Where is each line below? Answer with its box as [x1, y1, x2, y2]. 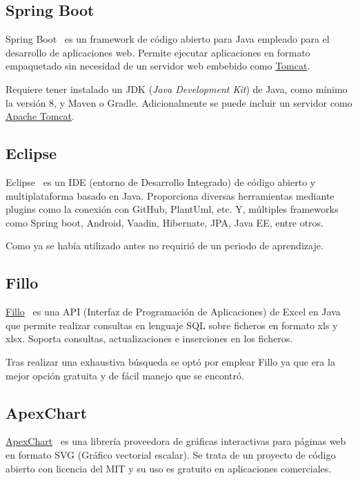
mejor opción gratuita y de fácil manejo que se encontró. [6, 368, 244, 382]
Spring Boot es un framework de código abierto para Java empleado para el [6, 32, 330, 46]
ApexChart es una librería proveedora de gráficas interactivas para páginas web [6, 434, 346, 448]
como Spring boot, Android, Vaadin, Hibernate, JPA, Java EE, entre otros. [6, 215, 324, 229]
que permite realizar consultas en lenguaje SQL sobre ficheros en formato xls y [6, 317, 338, 332]
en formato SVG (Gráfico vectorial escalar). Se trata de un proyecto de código [6, 447, 336, 461]
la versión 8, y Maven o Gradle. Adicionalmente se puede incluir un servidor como [6, 95, 352, 109]
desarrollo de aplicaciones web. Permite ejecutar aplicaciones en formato [6, 45, 310, 59]
